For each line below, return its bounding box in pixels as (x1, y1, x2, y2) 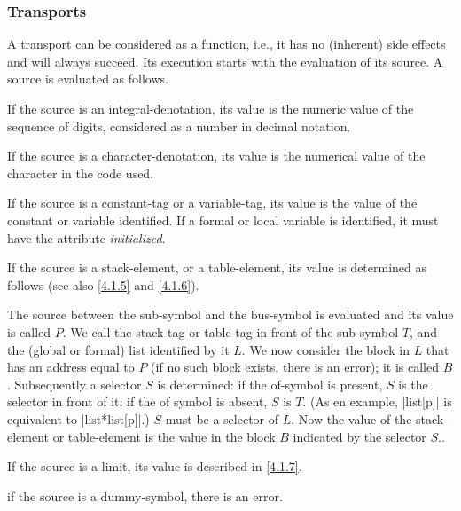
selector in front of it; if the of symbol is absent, (7, 392, 268, 411)
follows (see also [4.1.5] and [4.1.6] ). (7, 275, 199, 294)
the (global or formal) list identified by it (7, 340, 230, 358)
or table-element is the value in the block (52, 427, 276, 445)
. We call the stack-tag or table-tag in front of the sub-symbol (62, 322, 399, 341)
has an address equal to (7, 358, 135, 376)
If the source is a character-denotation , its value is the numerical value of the (7, 146, 426, 165)
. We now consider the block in (241, 340, 410, 358)
